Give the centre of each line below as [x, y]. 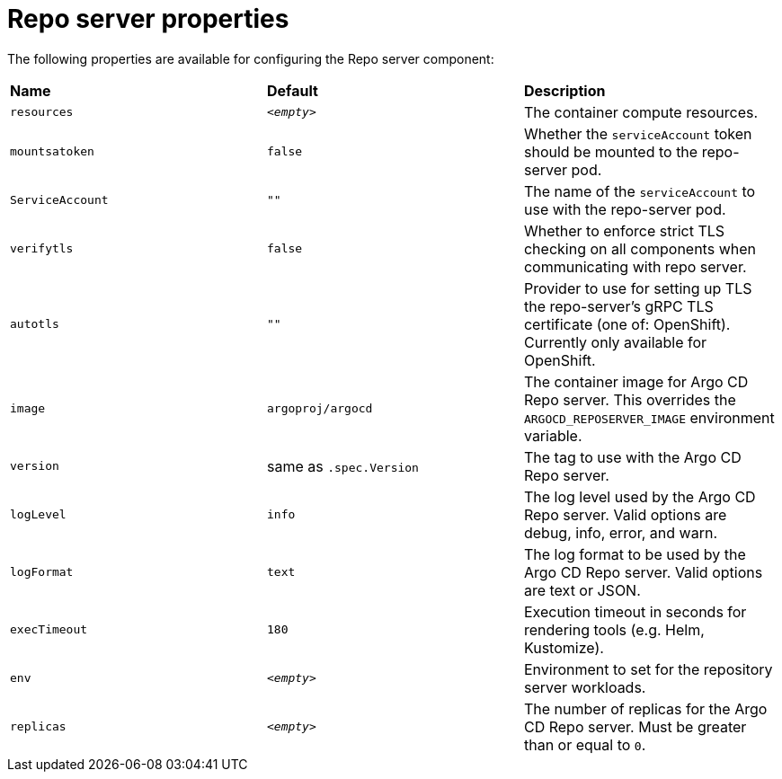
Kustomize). [564, 647]
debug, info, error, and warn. [620, 532]
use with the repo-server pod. [625, 209]
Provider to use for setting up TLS [638, 288]
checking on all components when [640, 248]
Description [564, 90]
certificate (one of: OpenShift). [627, 324]
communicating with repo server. [635, 266]
